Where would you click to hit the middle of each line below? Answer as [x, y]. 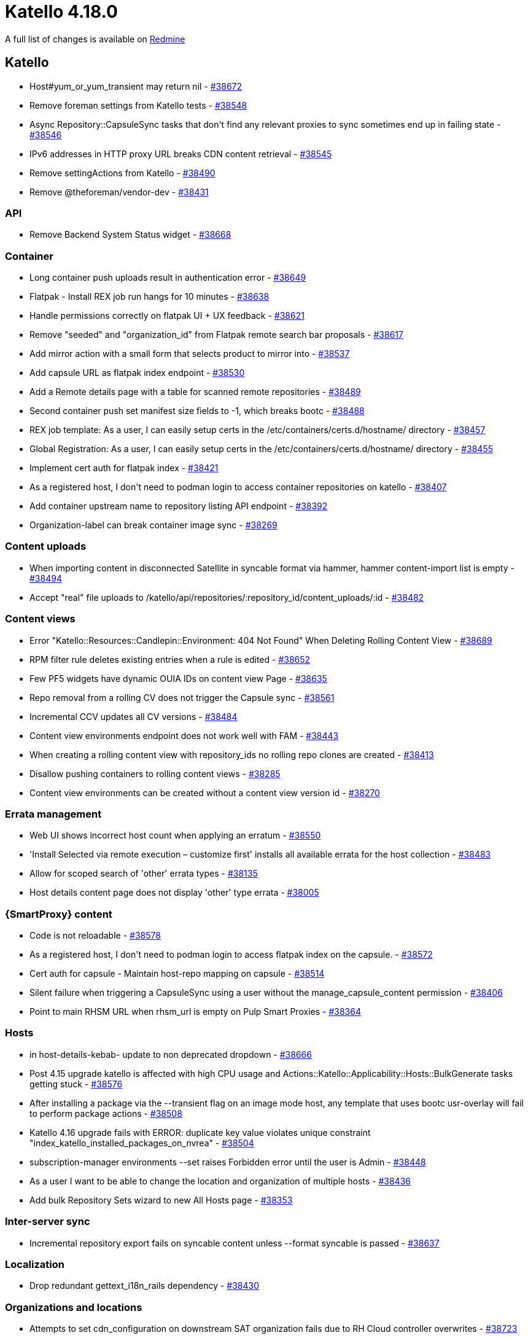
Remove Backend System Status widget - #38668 [130, 235]
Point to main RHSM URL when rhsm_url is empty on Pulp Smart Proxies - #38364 [195, 1012]
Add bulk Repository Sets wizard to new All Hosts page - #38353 [161, 1200]
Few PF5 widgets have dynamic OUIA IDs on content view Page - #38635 [178, 678]
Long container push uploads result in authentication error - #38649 [168, 278]
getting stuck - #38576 [76, 1084]
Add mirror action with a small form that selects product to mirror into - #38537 [190, 354]
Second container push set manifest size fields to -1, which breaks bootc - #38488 [197, 411]
